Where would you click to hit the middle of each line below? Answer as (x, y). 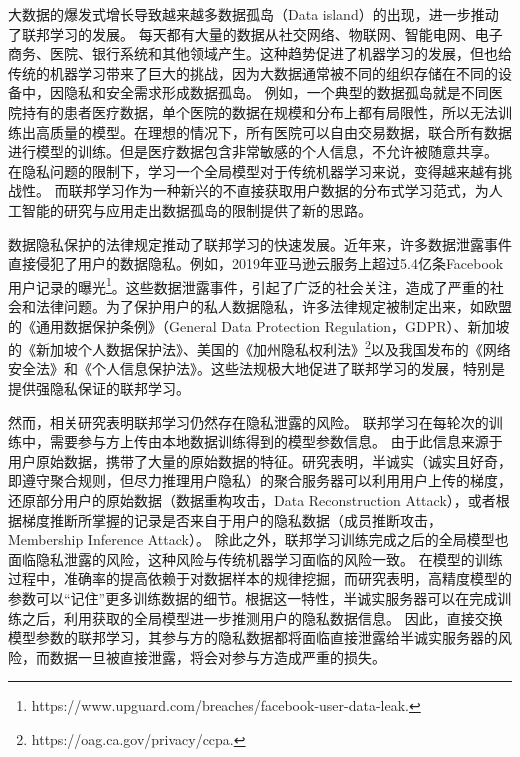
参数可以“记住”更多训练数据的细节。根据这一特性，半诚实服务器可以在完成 (253, 597)
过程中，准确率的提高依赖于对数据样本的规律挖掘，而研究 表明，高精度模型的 (260, 578)
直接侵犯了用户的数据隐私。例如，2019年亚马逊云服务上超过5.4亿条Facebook (256, 263)
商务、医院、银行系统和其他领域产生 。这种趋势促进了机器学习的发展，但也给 (260, 53)
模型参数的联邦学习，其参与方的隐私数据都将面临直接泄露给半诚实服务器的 (253, 637)
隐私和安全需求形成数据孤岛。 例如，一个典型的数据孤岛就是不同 (276, 92)
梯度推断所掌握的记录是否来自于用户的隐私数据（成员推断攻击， (231, 519)
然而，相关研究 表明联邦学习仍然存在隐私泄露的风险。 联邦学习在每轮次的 (248, 421)
